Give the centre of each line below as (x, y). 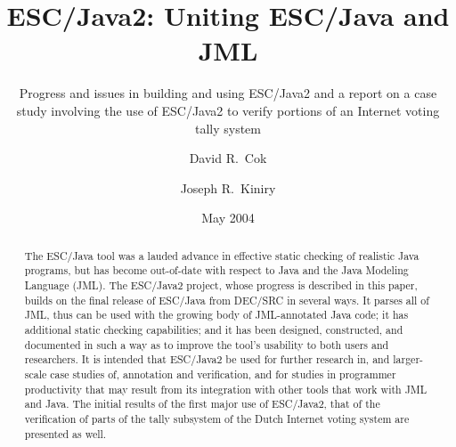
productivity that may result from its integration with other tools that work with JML (226, 389)
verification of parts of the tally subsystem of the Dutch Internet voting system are (217, 418)
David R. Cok (228, 158)
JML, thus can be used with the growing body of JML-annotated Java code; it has (216, 315)
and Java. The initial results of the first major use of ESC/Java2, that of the (202, 404)
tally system (228, 128)
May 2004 (228, 218)
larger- (408, 359)
